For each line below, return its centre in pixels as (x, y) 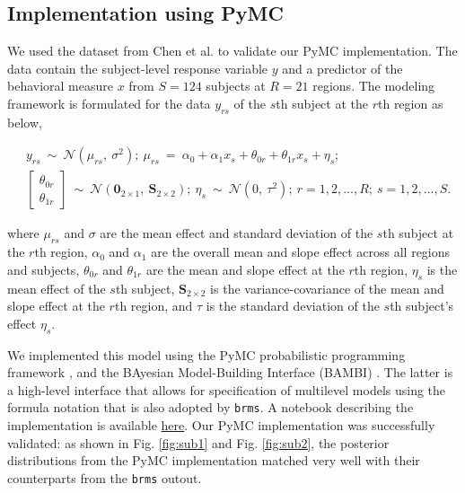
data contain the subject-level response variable (138, 68)
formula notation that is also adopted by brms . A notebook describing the (211, 407)
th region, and (154, 306)
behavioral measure (60, 86)
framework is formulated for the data (109, 103)
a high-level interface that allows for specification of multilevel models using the (227, 389)
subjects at (236, 86)
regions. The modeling (374, 86)
